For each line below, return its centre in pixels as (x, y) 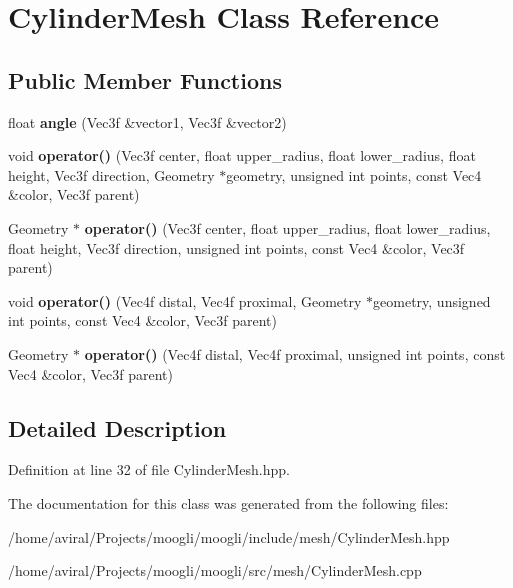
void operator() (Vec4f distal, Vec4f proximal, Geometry (185, 300)
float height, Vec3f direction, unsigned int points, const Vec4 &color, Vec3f (236, 247)
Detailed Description (117, 427)
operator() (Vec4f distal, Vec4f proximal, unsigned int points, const (295, 353)
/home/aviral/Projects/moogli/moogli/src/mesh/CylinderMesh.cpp (215, 570)
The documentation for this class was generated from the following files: (228, 502)
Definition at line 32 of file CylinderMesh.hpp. (149, 469)
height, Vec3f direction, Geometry (111, 174)
